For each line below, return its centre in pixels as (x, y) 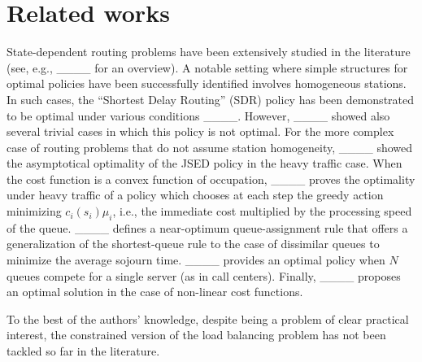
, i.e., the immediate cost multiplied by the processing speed (262, 211)
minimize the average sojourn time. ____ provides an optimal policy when (196, 260)
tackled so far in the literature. (83, 351)
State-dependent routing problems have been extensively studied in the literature (209, 52)
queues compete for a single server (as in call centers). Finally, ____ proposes (204, 275)
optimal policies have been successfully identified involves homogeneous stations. (207, 83)
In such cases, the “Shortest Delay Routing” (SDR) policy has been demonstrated (211, 99)
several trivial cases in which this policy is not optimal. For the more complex (200, 131)
